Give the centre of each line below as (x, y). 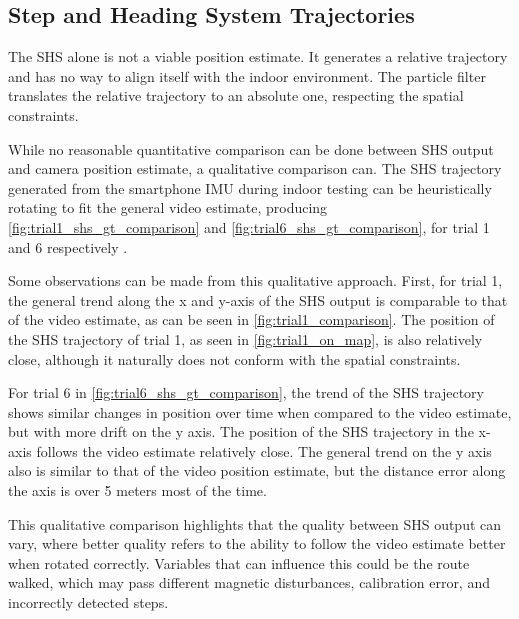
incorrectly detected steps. (88, 602)
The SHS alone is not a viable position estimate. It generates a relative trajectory (258, 56)
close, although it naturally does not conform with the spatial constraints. (234, 358)
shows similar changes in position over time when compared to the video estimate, (260, 411)
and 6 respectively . (68, 246)
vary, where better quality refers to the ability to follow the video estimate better (257, 543)
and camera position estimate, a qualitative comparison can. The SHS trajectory (255, 168)
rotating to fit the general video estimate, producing (168, 207)
